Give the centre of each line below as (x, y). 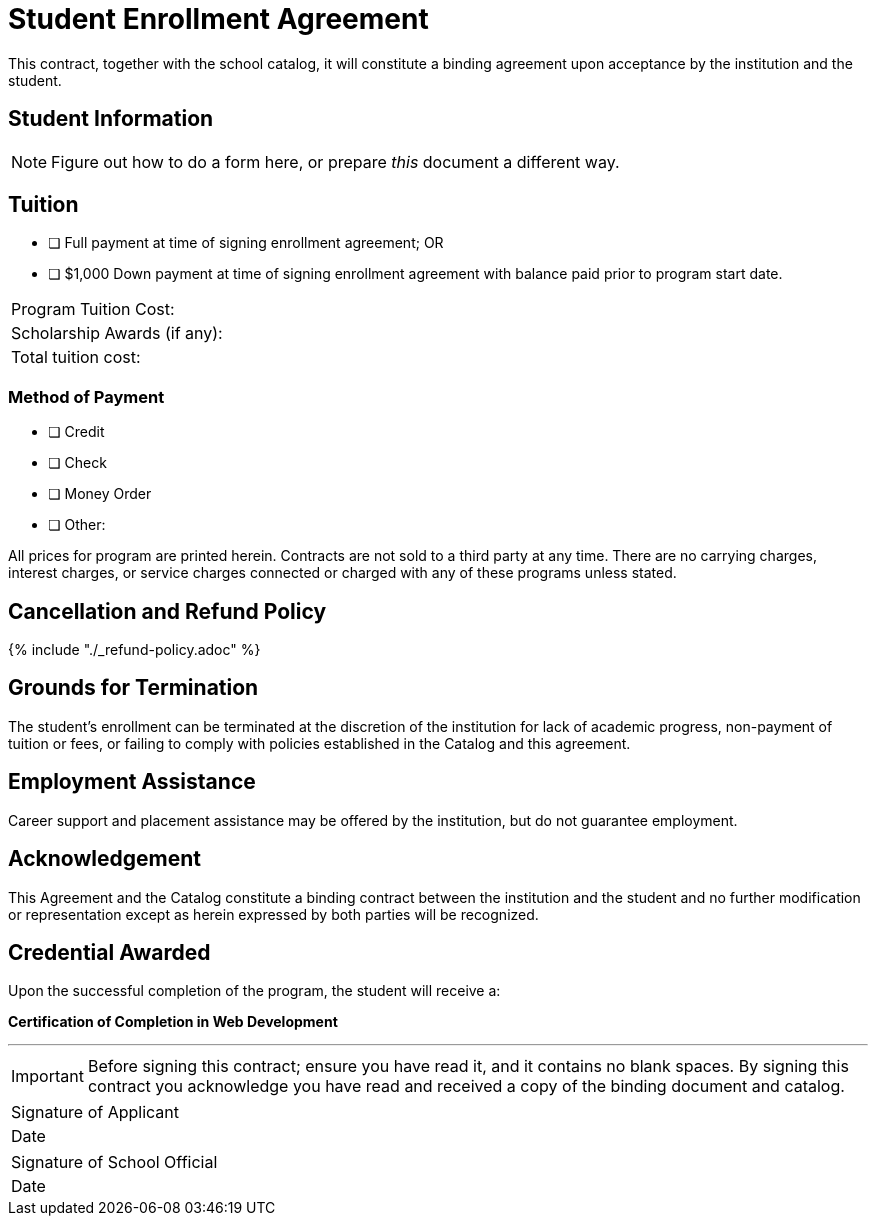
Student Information (111, 119)
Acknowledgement (104, 859)
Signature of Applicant (95, 1112)
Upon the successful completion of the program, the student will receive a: (254, 991)
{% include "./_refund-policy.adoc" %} (134, 650)
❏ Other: (77, 525)
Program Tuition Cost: (93, 309)
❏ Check (77, 463)
